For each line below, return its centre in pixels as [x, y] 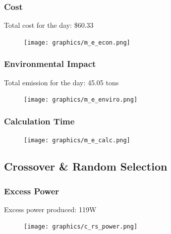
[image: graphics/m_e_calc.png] [77, 141]
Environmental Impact [50, 64]
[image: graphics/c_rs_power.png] [81, 227]
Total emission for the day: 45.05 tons [61, 82]
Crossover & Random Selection [86, 166]
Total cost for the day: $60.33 [49, 25]
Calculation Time [39, 121]
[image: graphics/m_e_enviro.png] [81, 100]
